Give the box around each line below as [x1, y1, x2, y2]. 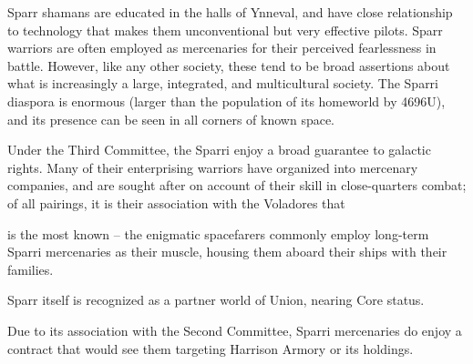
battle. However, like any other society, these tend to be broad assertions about [7, 56, 450, 75]
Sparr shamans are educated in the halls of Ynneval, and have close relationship [7, 3, 453, 21]
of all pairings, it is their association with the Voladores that [7, 193, 345, 212]
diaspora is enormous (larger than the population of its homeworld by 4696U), [7, 91, 446, 110]
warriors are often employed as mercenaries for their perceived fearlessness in [7, 38, 437, 57]
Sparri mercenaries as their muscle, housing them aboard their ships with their [7, 242, 447, 261]
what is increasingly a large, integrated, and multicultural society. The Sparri [7, 74, 439, 93]
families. [7, 259, 54, 278]
